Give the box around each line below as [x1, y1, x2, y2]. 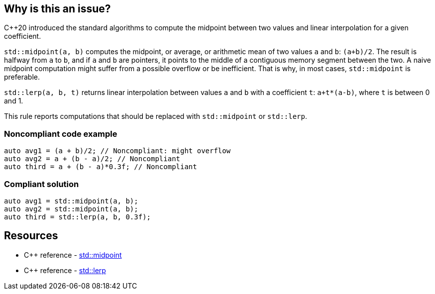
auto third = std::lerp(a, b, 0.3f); [4, 212, 151, 221]
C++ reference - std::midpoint [24, 250, 122, 259]
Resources [4, 229, 58, 242]
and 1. [4, 97, 23, 105]
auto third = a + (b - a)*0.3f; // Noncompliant [4, 163, 197, 171]
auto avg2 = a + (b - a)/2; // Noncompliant [4, 155, 181, 163]
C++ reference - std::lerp [24, 266, 106, 275]
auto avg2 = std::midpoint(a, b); [4, 204, 138, 213]
